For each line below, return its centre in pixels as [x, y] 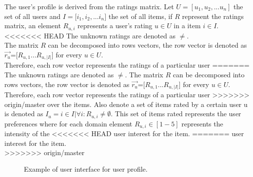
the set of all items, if [140, 16]
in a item [187, 26]
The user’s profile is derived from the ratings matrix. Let [89, 6]
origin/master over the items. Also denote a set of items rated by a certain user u [126, 104]
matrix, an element [33, 26]
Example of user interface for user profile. [86, 168]
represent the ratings [213, 16]
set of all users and [32, 16]
